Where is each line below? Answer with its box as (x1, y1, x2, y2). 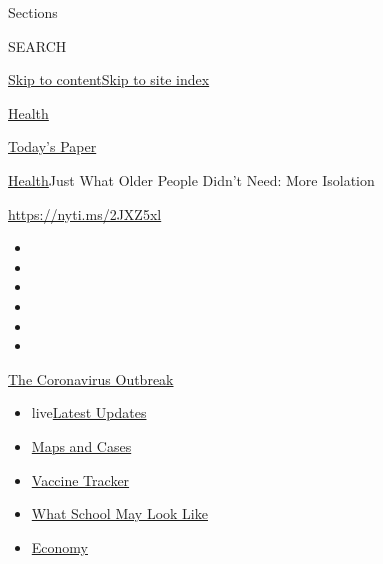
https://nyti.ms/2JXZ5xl (8, 203, 162, 224)
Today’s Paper (8, 136, 97, 157)
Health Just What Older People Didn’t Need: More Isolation (8, 169, 375, 190)
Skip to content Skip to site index (8, 69, 210, 90)
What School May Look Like (31, 503, 208, 524)
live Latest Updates (31, 402, 147, 423)
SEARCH (8, 35, 67, 56)
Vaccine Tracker (31, 469, 130, 490)
